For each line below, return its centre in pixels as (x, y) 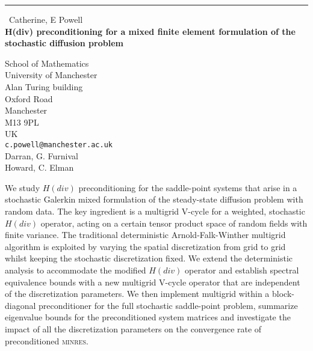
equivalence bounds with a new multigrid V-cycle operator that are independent (153, 282)
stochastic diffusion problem (64, 43)
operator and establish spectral (242, 270)
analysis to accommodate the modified (76, 270)
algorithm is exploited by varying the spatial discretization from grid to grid (145, 246)
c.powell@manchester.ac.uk (59, 145)
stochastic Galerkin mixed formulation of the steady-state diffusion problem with (154, 199)
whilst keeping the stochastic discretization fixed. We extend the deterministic (149, 258)
